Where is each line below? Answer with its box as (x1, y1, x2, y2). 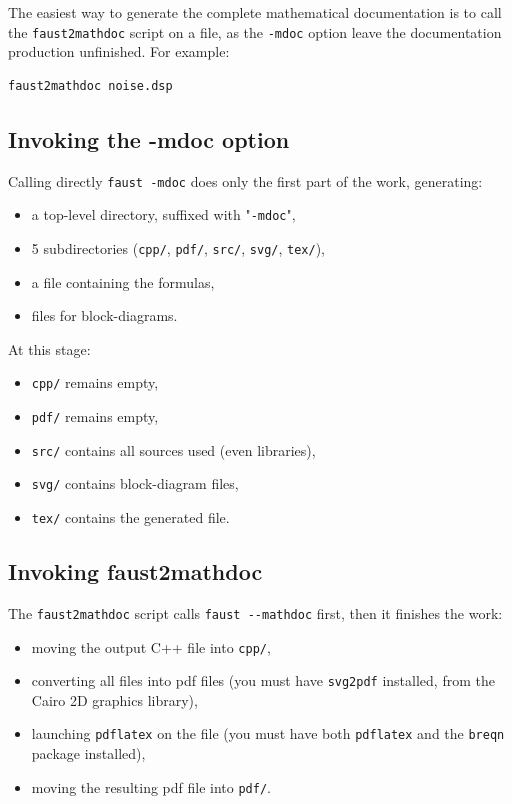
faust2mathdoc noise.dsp (8, 78, 173, 93)
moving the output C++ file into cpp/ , (31, 636, 271, 657)
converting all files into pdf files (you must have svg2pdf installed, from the (31, 670, 495, 691)
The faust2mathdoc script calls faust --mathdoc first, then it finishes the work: (8, 602, 503, 623)
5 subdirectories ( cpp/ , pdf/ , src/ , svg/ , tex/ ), (31, 237, 325, 258)
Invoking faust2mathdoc (8, 556, 263, 587)
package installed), (31, 743, 146, 764)
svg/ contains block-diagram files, (31, 473, 239, 494)
